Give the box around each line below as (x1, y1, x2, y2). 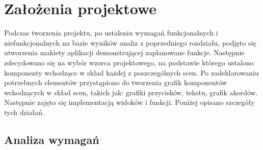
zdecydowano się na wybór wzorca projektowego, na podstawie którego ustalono (4, 57, 254, 67)
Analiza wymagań (4, 131, 99, 147)
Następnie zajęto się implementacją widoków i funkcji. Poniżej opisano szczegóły (4, 97, 255, 107)
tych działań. (4, 106, 44, 117)
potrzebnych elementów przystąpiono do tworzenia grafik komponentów (4, 77, 227, 88)
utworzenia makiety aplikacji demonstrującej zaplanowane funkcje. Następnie (4, 47, 245, 58)
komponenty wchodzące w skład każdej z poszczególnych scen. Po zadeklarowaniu (4, 67, 259, 78)
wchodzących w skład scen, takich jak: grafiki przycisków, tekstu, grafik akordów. (4, 87, 258, 97)
